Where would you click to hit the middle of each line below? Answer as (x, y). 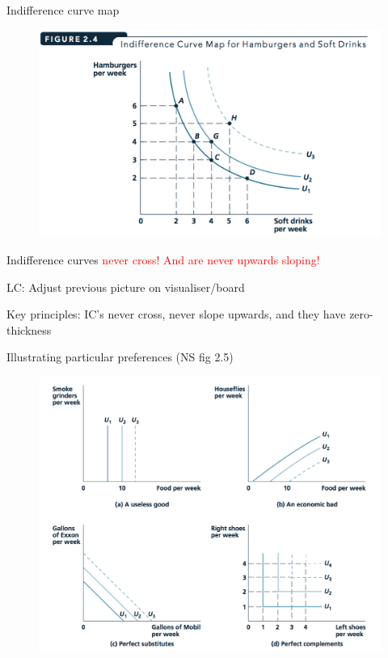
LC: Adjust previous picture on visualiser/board (126, 287)
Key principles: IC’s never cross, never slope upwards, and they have (176, 314)
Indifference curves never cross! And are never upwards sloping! (163, 259)
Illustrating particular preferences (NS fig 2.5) (120, 357)
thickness (29, 329)
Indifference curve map (63, 10)
